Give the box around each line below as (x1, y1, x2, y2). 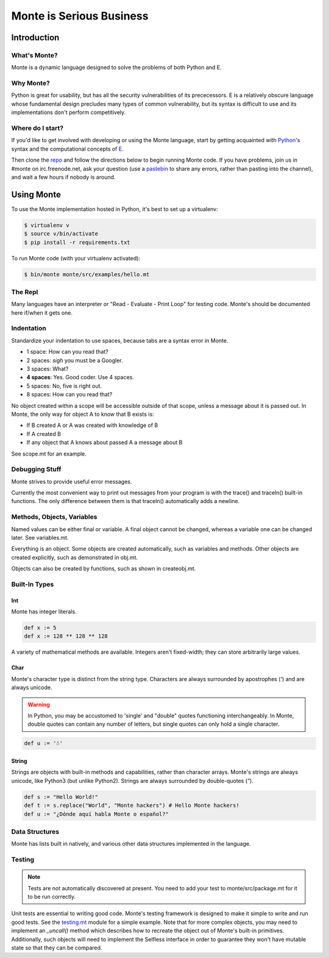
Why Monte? (11, 79, 50, 88)
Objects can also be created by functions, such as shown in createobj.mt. (11, 565, 196, 573)
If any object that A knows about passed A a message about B (26, 439, 183, 446)
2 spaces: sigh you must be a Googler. (26, 357, 123, 364)
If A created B (26, 430, 61, 437)
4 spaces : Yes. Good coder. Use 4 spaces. (26, 374, 134, 381)
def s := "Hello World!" (24, 793, 99, 800)
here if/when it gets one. (11, 309, 73, 316)
